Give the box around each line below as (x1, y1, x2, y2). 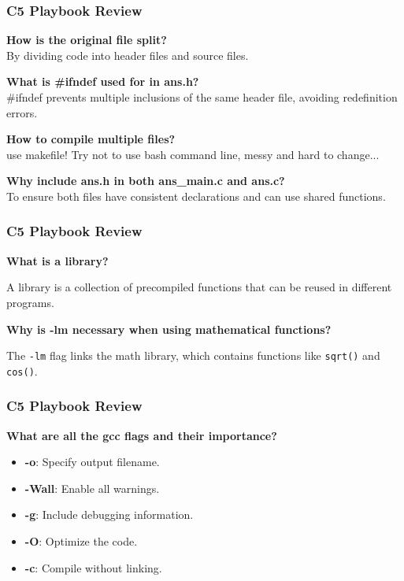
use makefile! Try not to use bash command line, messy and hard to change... (6, 146, 380, 162)
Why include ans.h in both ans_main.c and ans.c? (6, 172, 285, 189)
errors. (6, 104, 38, 120)
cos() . (6, 362, 38, 379)
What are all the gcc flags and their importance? (6, 427, 277, 443)
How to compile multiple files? (6, 131, 176, 147)
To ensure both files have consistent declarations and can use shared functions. (6, 187, 386, 204)
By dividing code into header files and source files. (6, 46, 249, 63)
